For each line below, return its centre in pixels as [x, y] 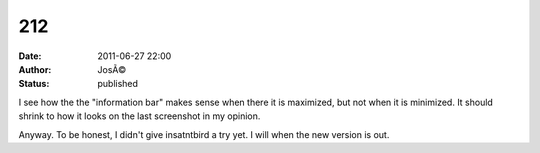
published [118, 84]
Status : [34, 84]
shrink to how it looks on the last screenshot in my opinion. [139, 116]
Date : [30, 56]
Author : [35, 69]
